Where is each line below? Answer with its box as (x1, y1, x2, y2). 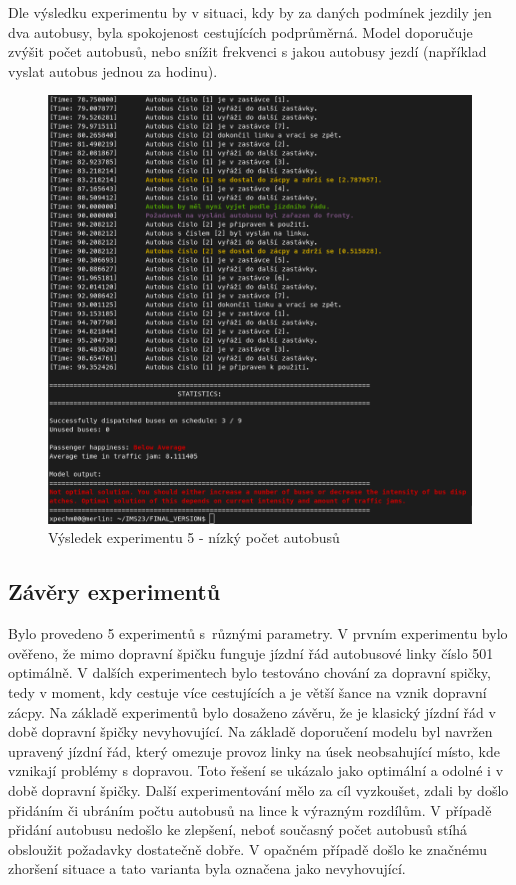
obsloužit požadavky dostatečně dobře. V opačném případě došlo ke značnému (8, 838, 488, 859)
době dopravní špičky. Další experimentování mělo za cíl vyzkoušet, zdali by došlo (8, 779, 509, 800)
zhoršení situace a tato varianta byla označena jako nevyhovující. (8, 858, 406, 879)
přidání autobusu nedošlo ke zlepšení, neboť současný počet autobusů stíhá (8, 819, 468, 840)
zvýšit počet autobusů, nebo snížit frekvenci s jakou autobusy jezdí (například (8, 41, 487, 62)
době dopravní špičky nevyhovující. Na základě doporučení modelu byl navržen (8, 721, 493, 742)
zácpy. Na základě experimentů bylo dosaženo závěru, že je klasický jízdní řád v (8, 701, 496, 722)
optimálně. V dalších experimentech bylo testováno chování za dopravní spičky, (8, 662, 491, 683)
